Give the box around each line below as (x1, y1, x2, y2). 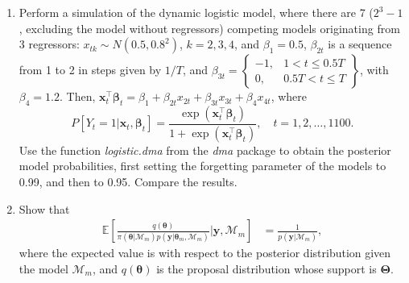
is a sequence (328, 35, 392, 52)
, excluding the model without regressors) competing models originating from (19, 19, 400, 36)
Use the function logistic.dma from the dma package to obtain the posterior (19, 141, 391, 158)
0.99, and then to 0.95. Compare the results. (19, 173, 238, 190)
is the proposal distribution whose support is (156, 260, 377, 277)
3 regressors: (19, 35, 80, 52)
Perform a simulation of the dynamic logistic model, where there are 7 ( (19, 4, 374, 20)
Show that (19, 200, 70, 217)
